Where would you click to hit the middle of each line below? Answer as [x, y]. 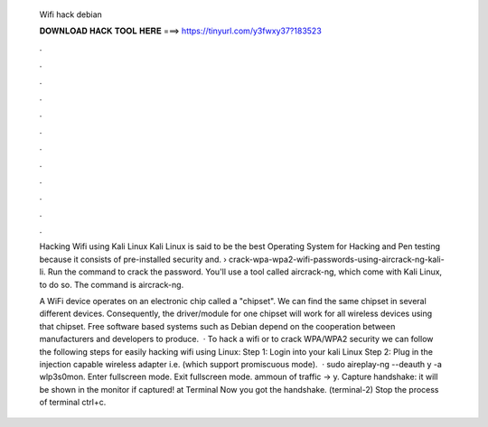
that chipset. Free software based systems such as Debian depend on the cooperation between [217, 326]
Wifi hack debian [71, 14]
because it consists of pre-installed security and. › [133, 259]
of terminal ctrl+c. [73, 403]
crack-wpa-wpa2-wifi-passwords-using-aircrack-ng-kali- [337, 259]
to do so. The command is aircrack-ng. [112, 284]
